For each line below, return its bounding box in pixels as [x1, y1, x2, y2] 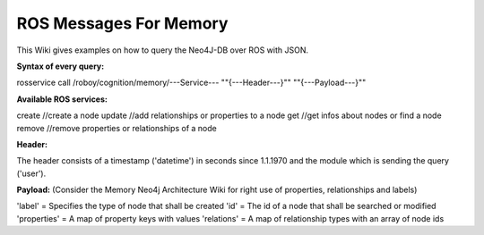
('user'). [16, 168, 47, 179]
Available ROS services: [16, 94, 108, 105]
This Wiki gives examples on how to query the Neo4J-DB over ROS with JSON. [16, 45, 309, 55]
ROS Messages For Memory [16, 13, 229, 33]
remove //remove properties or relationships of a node [16, 122, 217, 133]
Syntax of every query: [16, 61, 105, 71]
